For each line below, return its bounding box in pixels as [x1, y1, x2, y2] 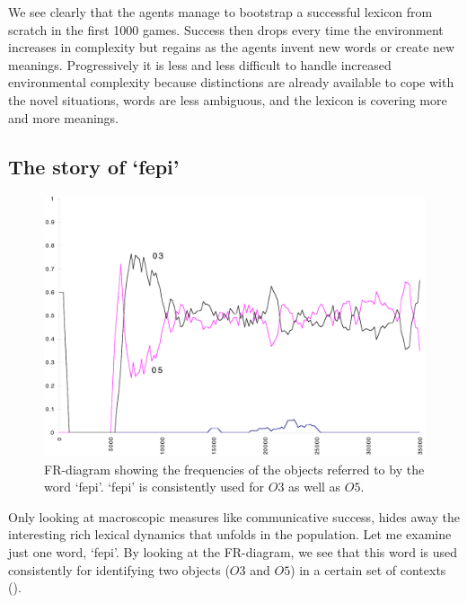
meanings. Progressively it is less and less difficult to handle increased [8, 55, 392, 74]
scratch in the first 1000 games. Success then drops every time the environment [8, 20, 444, 39]
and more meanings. [8, 108, 119, 127]
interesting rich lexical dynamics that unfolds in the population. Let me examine [8, 525, 452, 544]
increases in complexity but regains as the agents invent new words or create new [8, 38, 455, 57]
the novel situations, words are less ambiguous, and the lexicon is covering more [8, 90, 447, 109]
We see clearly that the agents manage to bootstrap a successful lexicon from [8, 3, 433, 21]
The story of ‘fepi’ [8, 152, 180, 180]
